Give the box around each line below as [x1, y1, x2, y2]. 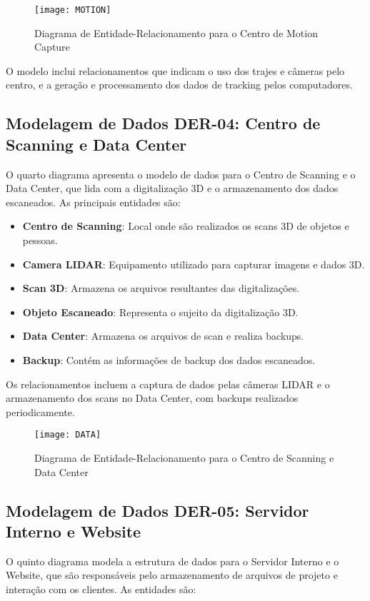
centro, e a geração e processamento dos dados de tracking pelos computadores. [6, 77, 353, 92]
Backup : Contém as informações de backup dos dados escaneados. [22, 352, 316, 367]
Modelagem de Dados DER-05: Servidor [6, 499, 309, 521]
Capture [34, 39, 70, 54]
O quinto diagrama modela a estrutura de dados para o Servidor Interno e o [6, 553, 339, 568]
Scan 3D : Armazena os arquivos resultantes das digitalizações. [22, 281, 300, 296]
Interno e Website [6, 520, 141, 542]
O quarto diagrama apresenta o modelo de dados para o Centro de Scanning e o [6, 166, 356, 181]
